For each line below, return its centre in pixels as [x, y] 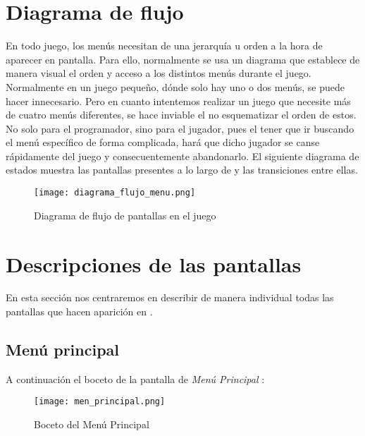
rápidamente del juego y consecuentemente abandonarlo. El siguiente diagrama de [182, 156]
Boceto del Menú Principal [92, 424]
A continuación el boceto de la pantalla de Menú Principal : [135, 379]
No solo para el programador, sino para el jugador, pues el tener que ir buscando [180, 128]
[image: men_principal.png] [100, 402]
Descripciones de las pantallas [154, 264]
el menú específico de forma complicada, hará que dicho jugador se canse [163, 142]
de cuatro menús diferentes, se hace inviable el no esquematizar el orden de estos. [181, 115]
